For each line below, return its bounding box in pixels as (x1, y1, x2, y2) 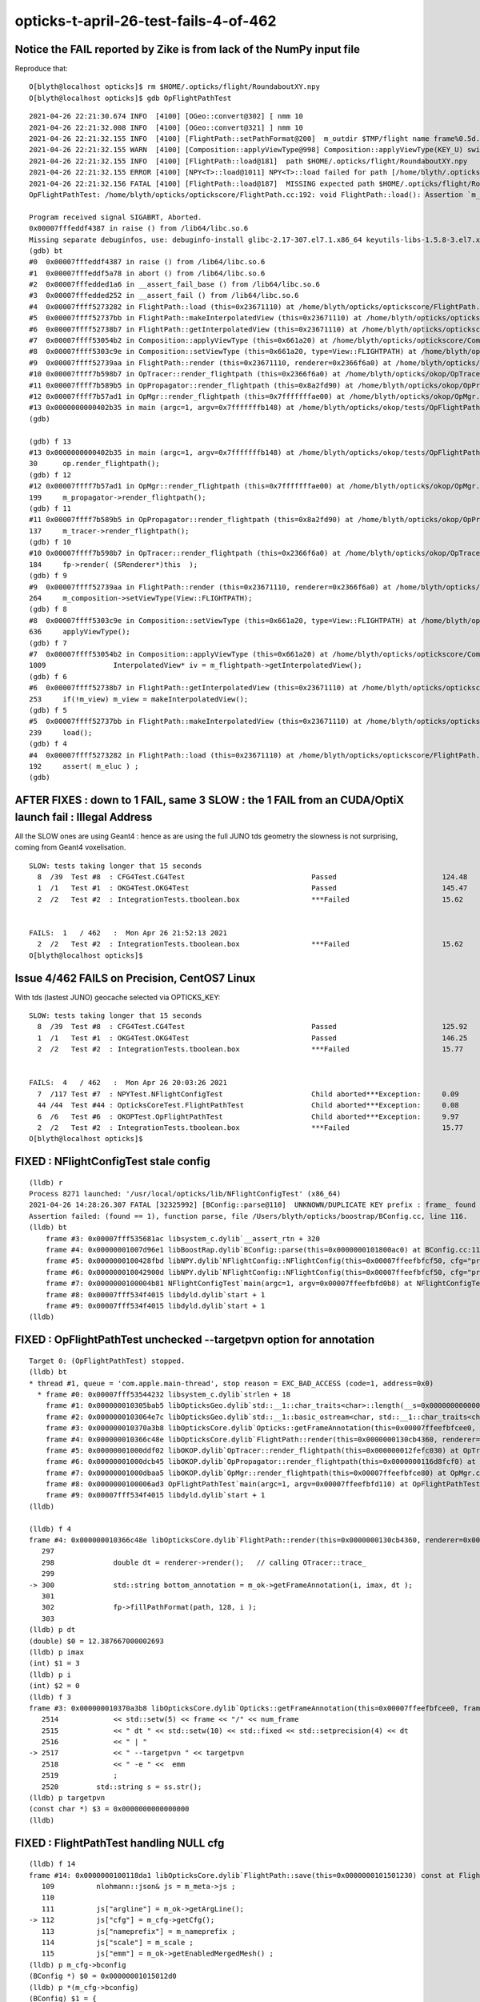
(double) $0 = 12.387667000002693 (29, 1636, 164, 1646)
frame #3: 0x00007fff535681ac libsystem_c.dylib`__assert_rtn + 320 (45, 1234, 320, 1243)
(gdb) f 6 (29, 672, 67, 681)
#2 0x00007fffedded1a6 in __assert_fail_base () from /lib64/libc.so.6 (29, 280, 320, 289)
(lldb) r (29, 1178, 63, 1187)
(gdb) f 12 (29, 470, 72, 480)
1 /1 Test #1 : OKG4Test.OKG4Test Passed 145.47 (37, 883, 468, 893)
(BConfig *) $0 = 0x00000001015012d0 (29, 1972, 178, 1981)
